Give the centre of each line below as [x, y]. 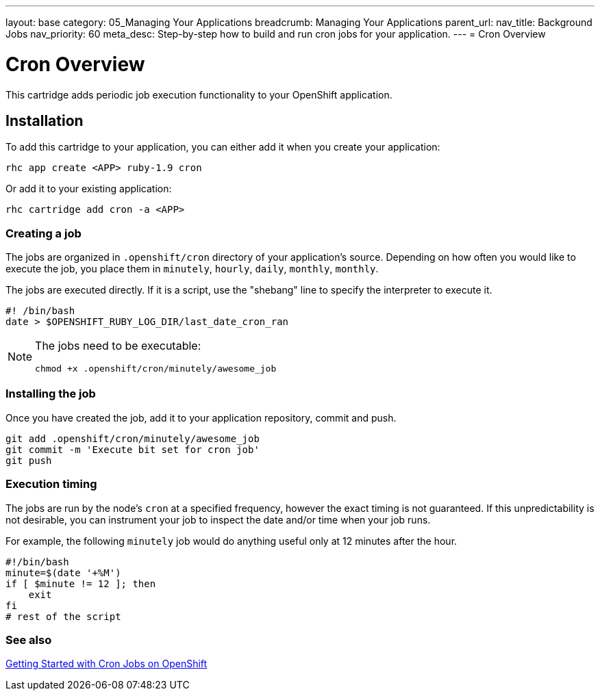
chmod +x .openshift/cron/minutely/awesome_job [156, 369]
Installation [45, 120]
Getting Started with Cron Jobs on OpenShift [107, 664]
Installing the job [51, 394]
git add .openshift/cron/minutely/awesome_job [133, 438]
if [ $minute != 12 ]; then [81, 583]
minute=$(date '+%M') [63, 572]
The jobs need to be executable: [118, 346]
